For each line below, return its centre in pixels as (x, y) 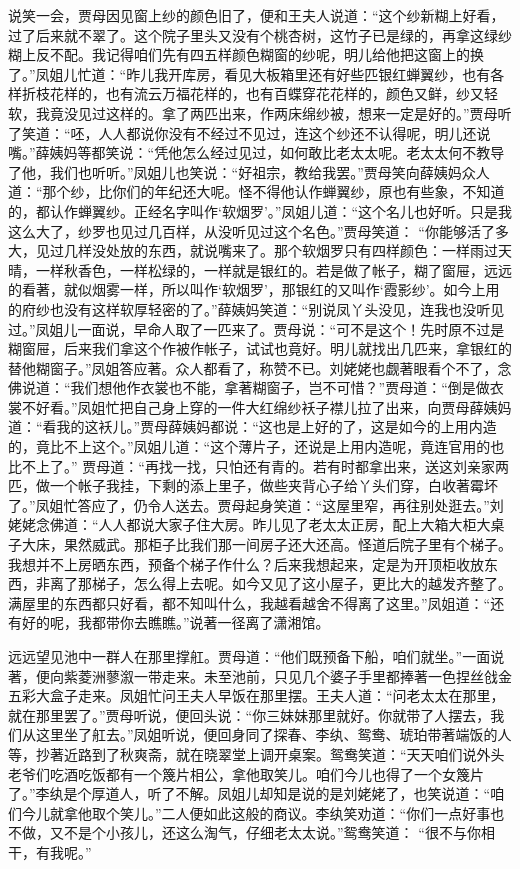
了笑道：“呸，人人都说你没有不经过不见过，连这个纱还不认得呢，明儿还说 (249, 132)
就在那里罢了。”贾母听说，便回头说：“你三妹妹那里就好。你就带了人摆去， (249, 714)
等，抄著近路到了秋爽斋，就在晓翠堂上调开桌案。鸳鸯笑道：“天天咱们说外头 (256, 753)
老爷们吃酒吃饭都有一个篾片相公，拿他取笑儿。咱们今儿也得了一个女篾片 (246, 773)
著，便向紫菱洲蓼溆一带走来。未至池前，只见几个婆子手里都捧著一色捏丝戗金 (260, 675)
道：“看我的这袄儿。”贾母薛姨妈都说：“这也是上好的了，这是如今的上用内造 (252, 426)
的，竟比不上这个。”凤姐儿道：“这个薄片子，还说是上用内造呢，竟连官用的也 (256, 446)
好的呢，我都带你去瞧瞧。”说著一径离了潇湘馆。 (175, 622)
